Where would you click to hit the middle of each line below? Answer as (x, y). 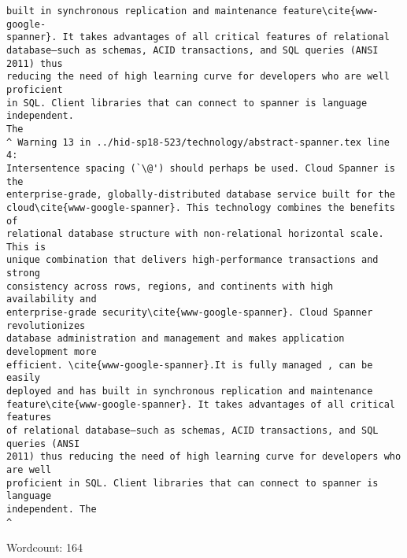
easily (23, 378)
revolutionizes (46, 325)
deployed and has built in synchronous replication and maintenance (190, 392)
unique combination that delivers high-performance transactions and (192, 260)
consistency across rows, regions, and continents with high (170, 286)
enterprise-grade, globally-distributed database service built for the (201, 195)
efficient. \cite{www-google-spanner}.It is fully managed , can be (190, 365)
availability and (52, 299)
